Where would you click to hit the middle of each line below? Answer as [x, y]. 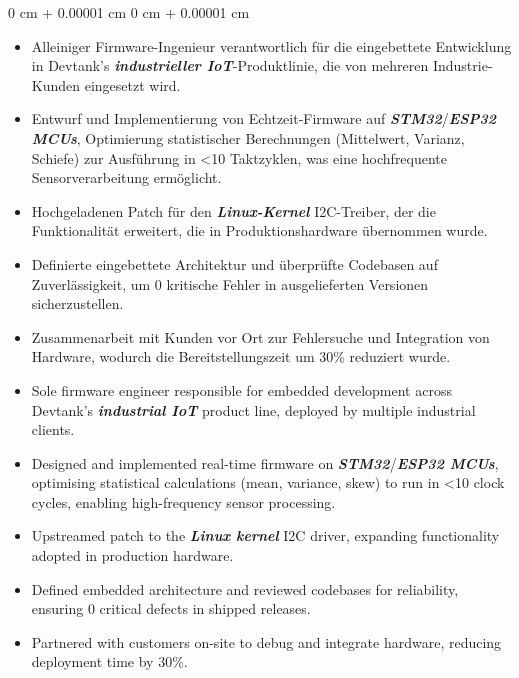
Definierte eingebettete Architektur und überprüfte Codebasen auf [234, 263]
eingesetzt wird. [132, 84]
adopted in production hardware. [132, 555]
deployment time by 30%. [109, 661]
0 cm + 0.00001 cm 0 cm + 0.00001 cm [129, 12]
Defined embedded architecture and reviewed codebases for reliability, [245, 588]
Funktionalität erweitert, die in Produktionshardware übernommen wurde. [259, 230]
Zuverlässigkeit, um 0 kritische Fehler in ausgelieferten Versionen [230, 283]
